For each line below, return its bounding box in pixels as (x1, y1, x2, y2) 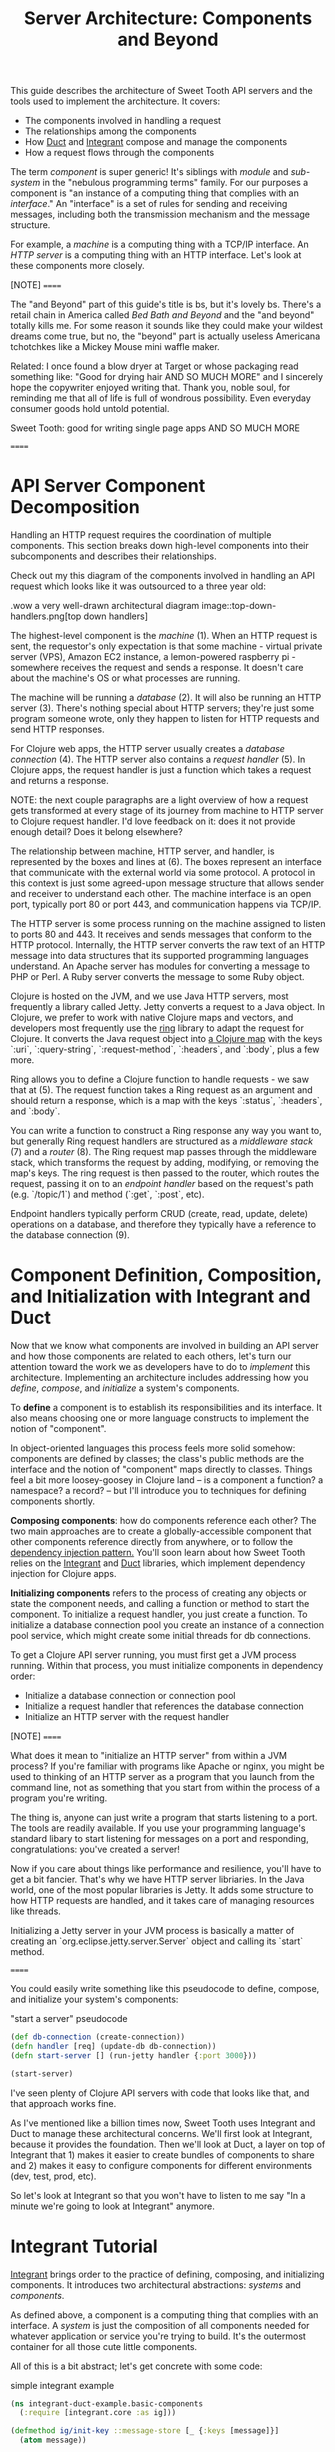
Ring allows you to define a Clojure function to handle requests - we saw (10, 1073, 310, 1086)
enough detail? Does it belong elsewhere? (10, 826, 183, 838)
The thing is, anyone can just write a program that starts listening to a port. (10, 1812, 318, 1824)
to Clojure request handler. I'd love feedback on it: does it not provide (10, 815, 296, 827)
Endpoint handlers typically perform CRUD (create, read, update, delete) (10, 1208, 308, 1220)
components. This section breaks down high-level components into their (10, 540, 310, 552)
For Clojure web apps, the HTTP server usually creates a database (10, 743, 285, 755)
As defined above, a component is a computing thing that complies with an (10, 2308, 319, 2321)
